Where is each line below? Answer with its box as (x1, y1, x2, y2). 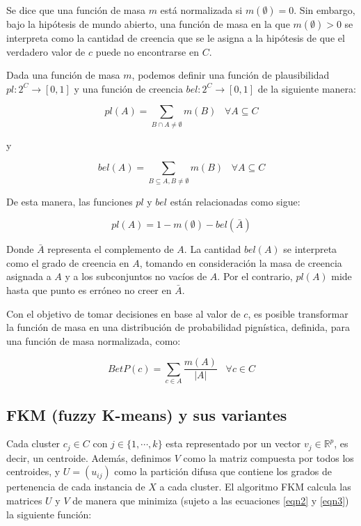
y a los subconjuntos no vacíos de (65, 269, 207, 284)
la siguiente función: (6, 506, 92, 521)
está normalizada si (160, 3, 243, 17)
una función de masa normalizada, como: (6, 333, 181, 348)
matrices (6, 493, 42, 508)
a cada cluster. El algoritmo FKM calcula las (159, 479, 351, 494)
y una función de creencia (74, 81, 183, 95)
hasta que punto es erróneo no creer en (6, 283, 172, 297)
